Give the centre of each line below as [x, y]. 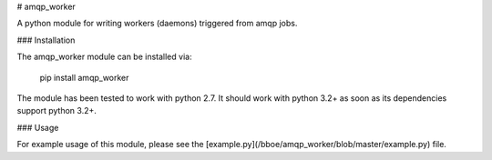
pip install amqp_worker [84, 77]
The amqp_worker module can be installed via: [104, 57]
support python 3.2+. [57, 111]
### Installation [46, 40]
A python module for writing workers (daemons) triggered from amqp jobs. [157, 24]
